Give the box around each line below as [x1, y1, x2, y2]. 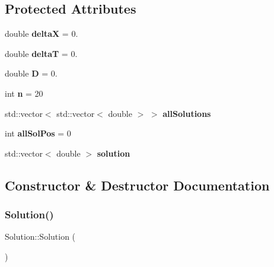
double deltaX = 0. [5, 27, 78, 40]
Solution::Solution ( [5, 230, 76, 243]
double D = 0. [5, 67, 58, 80]
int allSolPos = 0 [5, 127, 71, 139]
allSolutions [163, 107, 211, 119]
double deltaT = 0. [5, 47, 78, 59]
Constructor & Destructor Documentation [5, 176, 270, 194]
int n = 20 [5, 87, 43, 99]
